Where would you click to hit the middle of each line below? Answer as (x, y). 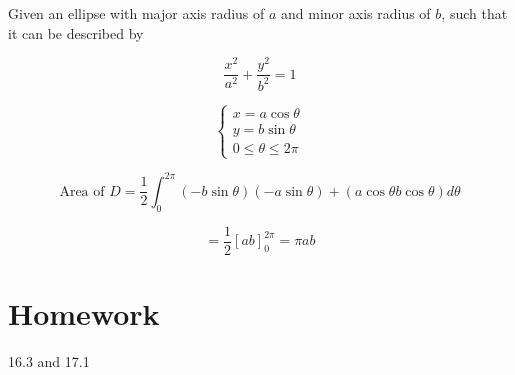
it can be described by (76, 32)
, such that (474, 13)
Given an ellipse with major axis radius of (136, 13)
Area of (82, 191)
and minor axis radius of (356, 13)
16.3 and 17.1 (49, 360)
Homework (84, 312)
